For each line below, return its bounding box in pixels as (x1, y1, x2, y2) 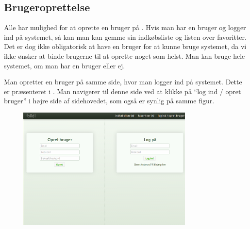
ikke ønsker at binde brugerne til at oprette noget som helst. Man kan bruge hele (4, 50, 245, 61)
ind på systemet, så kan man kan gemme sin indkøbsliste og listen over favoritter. (4, 32, 247, 42)
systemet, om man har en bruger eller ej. (4, 60, 125, 70)
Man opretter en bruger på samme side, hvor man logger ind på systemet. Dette (4, 77, 242, 87)
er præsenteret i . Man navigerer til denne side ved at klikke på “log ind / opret (4, 86, 241, 96)
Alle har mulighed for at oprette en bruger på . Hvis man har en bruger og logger (4, 22, 246, 33)
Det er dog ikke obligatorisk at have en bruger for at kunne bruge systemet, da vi (4, 41, 247, 51)
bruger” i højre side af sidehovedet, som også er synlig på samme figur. (4, 96, 215, 106)
